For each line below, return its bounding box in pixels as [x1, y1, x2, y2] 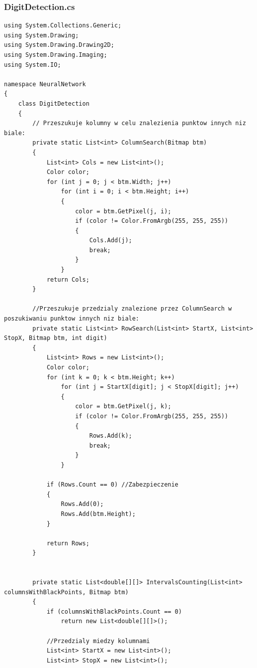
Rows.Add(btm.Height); [61, 510, 136, 517]
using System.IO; [4, 61, 61, 68]
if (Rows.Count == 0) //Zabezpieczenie [46, 481, 178, 489]
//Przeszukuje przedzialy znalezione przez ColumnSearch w [32, 305, 232, 313]
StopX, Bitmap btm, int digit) [4, 334, 107, 342]
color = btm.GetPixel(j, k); [75, 403, 171, 410]
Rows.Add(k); [89, 432, 132, 440]
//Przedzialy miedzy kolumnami [46, 637, 150, 645]
